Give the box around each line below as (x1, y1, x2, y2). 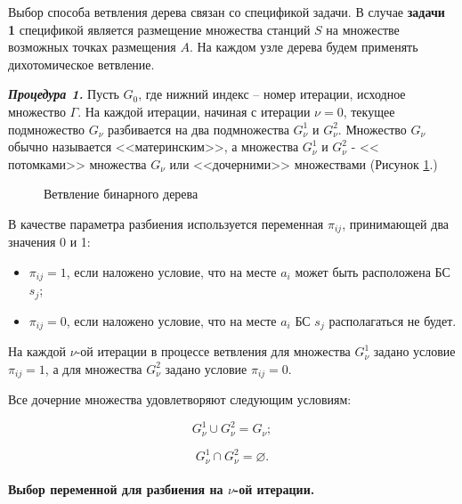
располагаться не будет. (328, 311, 457, 329)
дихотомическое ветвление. (8, 54, 155, 73)
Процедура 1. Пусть (8, 85, 119, 103)
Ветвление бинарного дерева (44, 184, 199, 203)
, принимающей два (342, 214, 450, 232)
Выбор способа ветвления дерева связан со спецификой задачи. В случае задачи (8, 3, 445, 20)
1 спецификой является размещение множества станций (8, 20, 311, 38)
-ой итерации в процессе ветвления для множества (76, 342, 351, 361)
